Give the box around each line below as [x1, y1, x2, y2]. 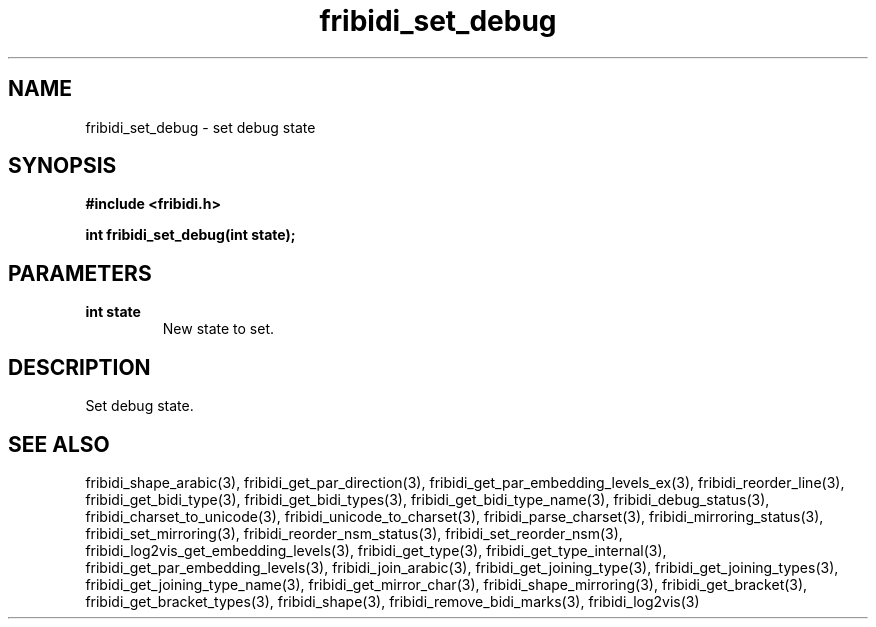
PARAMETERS [8, 260, 152, 286]
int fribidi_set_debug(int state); [85, 226, 296, 244]
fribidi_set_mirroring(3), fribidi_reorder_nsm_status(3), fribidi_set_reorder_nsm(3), [85, 524, 623, 542]
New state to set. [162, 320, 275, 338]
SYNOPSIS [8, 153, 117, 179]
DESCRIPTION [8, 354, 151, 380]
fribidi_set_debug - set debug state [85, 118, 316, 136]
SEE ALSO [8, 431, 110, 457]
